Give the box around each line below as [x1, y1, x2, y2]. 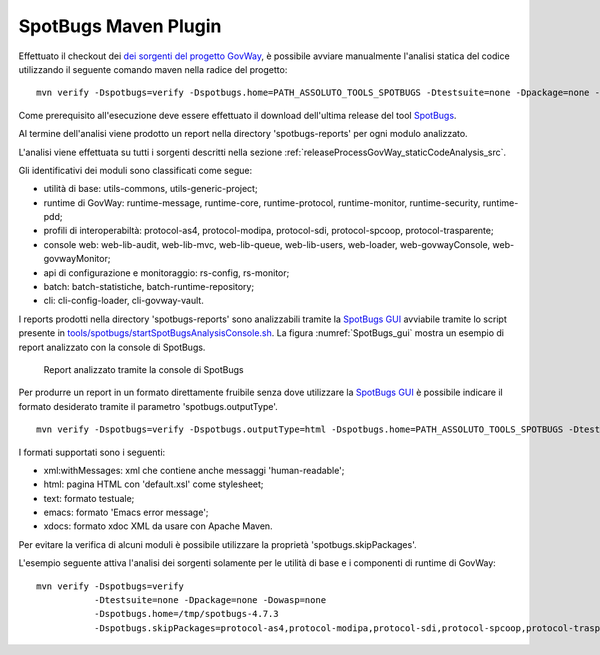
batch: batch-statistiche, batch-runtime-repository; [43, 281, 255, 293]
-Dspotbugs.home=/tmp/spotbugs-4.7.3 [93, 608, 279, 620]
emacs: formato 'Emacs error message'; [43, 506, 209, 519]
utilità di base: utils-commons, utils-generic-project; [43, 183, 259, 195]
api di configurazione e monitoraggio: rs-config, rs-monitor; [43, 266, 290, 279]
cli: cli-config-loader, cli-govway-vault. [43, 295, 204, 307]
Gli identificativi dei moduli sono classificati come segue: [18, 164, 253, 176]
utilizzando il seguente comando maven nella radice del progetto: [18, 63, 288, 75]
